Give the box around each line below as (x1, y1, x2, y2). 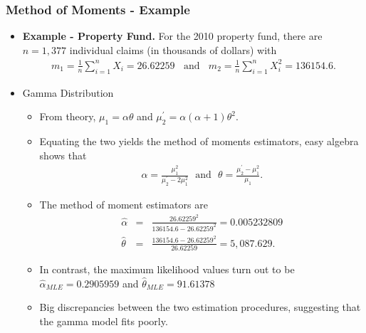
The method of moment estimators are (39, 197, 208, 212)
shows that (39, 147, 87, 162)
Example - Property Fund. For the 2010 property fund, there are (22, 28, 323, 43)
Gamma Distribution (22, 85, 114, 100)
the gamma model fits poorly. (39, 314, 168, 329)
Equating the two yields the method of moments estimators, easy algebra (39, 134, 359, 149)
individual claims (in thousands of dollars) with (69, 42, 277, 57)
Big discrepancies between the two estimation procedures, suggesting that (39, 300, 361, 314)
